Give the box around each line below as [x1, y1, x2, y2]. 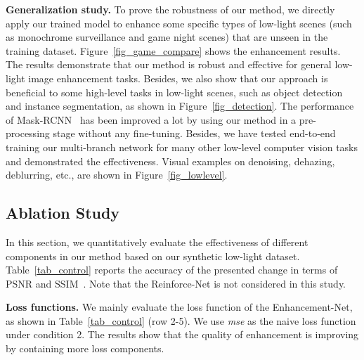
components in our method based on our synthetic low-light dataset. [6, 248, 300, 263]
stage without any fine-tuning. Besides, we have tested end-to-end [53, 126, 336, 141]
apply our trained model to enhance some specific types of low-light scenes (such [6, 15, 352, 30]
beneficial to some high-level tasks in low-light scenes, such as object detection [6, 84, 343, 99]
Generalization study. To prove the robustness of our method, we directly [6, 2, 335, 16]
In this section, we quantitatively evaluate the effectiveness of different [6, 234, 308, 249]
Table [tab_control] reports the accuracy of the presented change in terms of [6, 262, 338, 277]
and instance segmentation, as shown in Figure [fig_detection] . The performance [6, 98, 354, 113]
